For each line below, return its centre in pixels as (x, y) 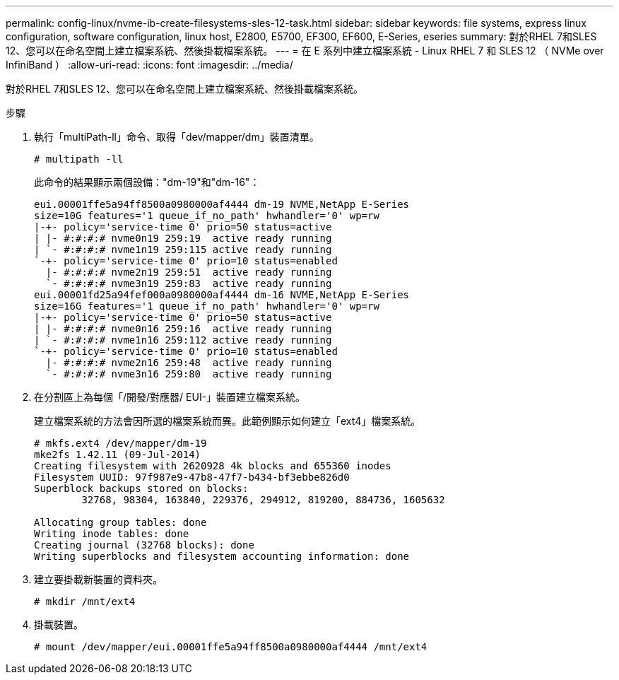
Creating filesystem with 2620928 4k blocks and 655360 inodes (213, 466)
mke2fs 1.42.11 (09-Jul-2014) (118, 455)
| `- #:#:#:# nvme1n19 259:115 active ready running (183, 250)
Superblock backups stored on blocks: (141, 488)
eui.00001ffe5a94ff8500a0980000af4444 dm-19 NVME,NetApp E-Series (222, 204)
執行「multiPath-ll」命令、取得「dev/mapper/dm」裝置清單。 (177, 137)
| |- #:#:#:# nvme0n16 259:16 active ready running (183, 329)
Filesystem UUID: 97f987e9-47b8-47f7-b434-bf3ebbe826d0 (192, 477)
